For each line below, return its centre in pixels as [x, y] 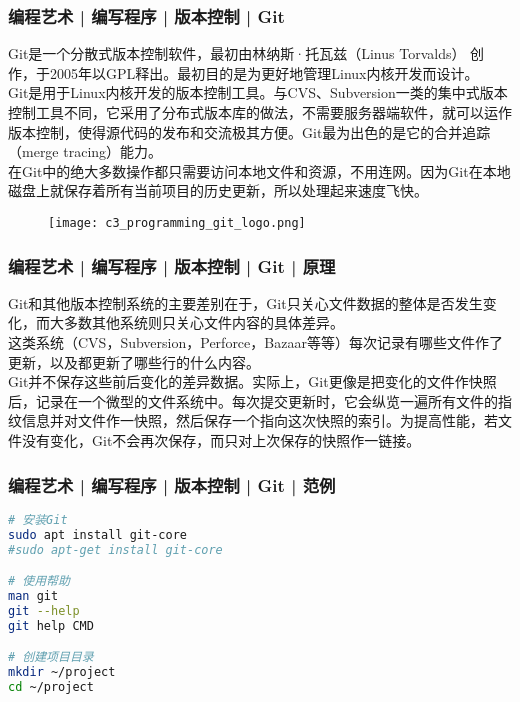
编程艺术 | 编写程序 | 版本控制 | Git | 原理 [172, 265]
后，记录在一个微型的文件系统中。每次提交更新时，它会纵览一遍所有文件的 [253, 400]
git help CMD [51, 625]
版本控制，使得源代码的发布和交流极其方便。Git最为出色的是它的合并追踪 [249, 131]
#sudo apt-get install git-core [115, 549]
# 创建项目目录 [51, 657]
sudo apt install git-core [97, 534]
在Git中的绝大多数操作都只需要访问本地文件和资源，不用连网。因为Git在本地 [259, 170]
